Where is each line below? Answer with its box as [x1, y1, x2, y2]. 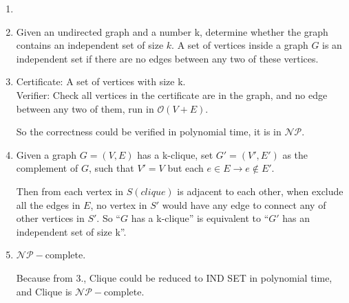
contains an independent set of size [16, 38, 164, 52]
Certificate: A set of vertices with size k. [16, 74, 186, 89]
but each [167, 161, 204, 175]
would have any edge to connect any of [162, 197, 326, 212]
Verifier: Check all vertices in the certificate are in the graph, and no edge [16, 87, 328, 102]
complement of [16, 161, 78, 175]
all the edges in [16, 197, 81, 212]
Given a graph [16, 147, 77, 161]
